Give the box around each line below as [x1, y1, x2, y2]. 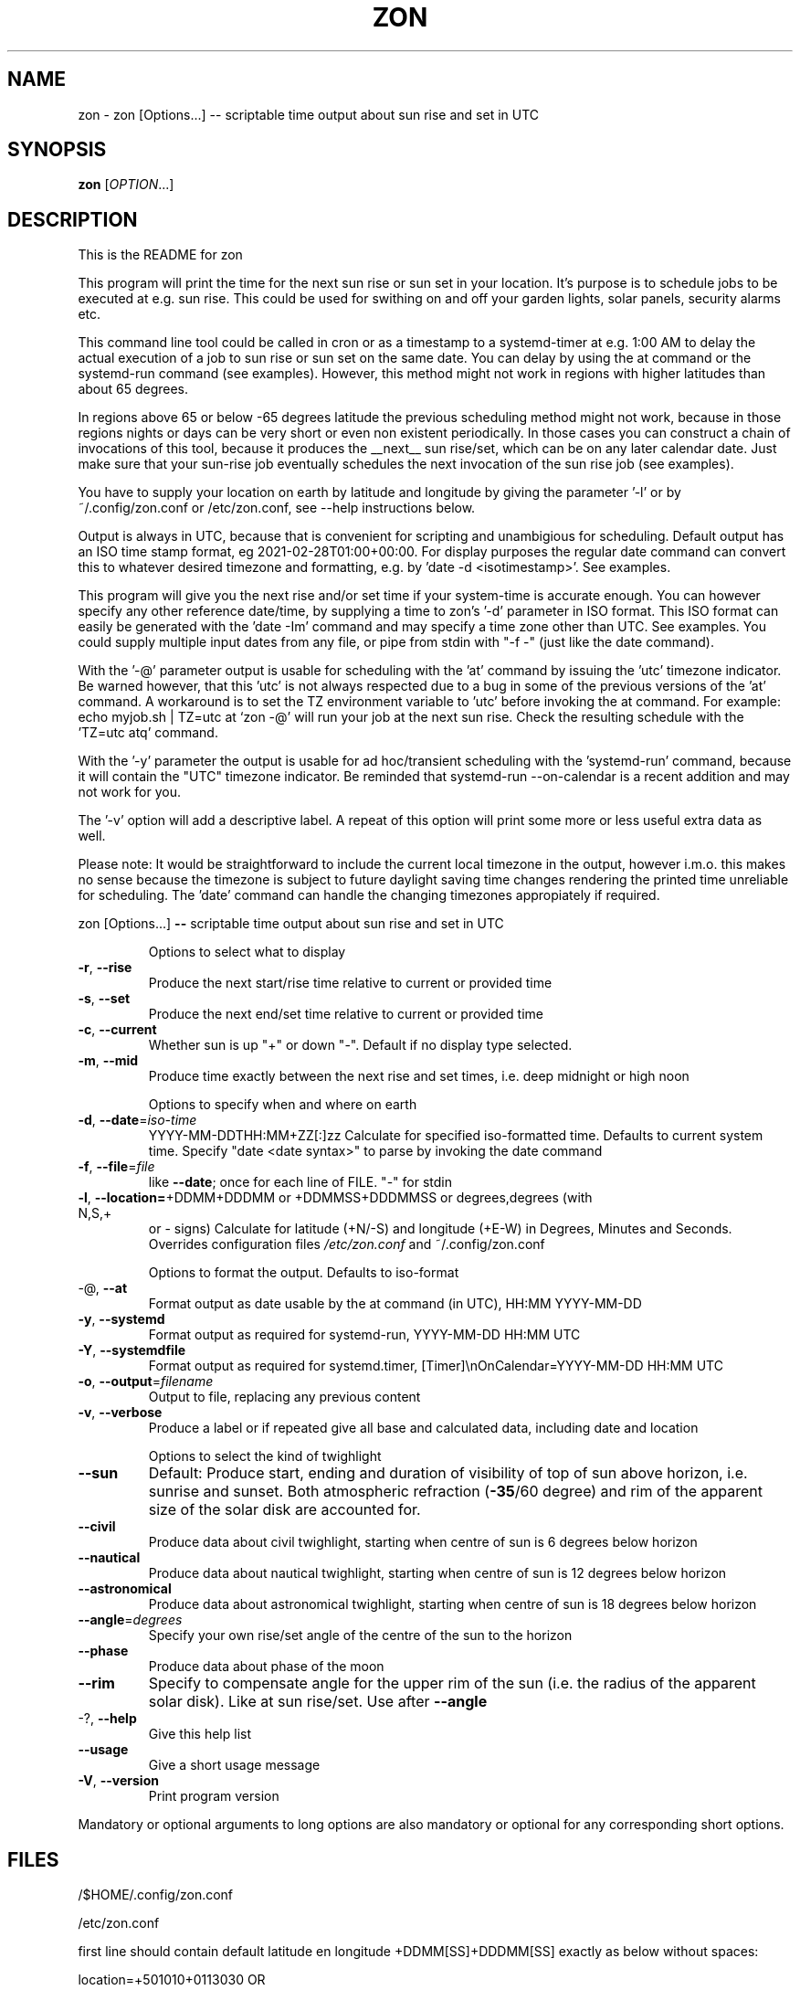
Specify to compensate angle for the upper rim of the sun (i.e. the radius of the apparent [148, 1674, 756, 1693]
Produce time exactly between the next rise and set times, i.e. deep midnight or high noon [148, 1068, 689, 1085]
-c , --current [78, 1021, 157, 1038]
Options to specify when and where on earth [148, 1096, 417, 1113]
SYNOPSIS [7, 138, 107, 162]
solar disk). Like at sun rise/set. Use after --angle [148, 1692, 488, 1711]
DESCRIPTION [7, 207, 138, 231]
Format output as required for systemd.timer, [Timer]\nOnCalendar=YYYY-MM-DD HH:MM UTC [148, 1358, 723, 1374]
